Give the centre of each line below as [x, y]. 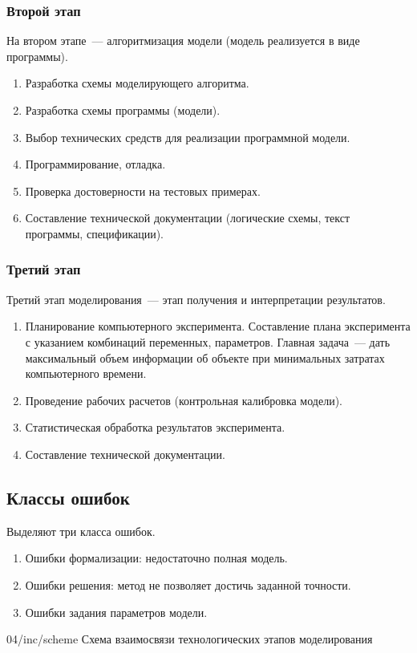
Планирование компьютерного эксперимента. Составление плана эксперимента [218, 326]
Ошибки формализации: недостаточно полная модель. [156, 558]
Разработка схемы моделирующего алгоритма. [137, 83]
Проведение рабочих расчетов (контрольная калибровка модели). [184, 400]
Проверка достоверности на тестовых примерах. [143, 191]
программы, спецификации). [95, 233]
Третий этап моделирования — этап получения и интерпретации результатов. [196, 299]
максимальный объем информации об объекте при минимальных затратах [205, 357]
